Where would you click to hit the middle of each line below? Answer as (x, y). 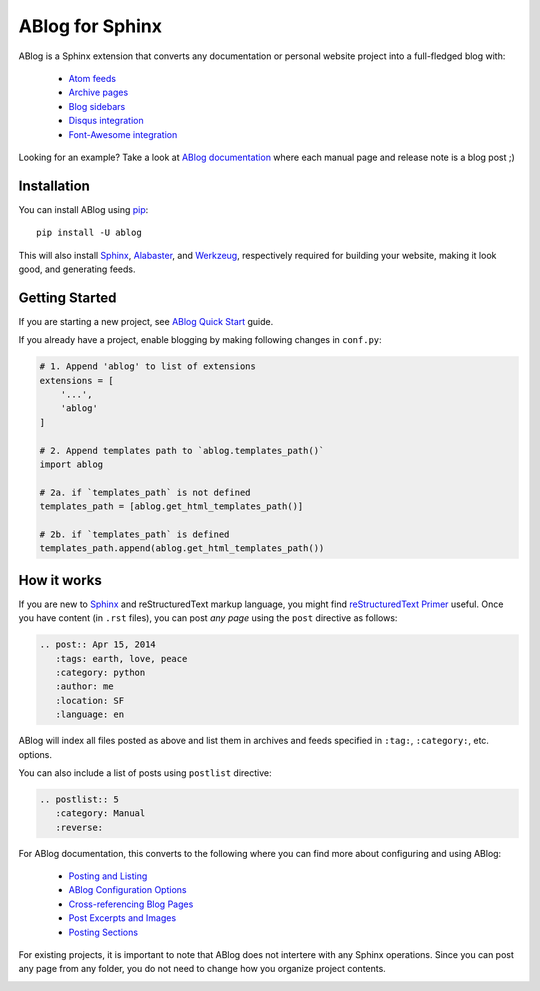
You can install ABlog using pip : (83, 209)
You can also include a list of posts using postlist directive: (145, 772)
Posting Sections (103, 932)
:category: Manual (100, 813)
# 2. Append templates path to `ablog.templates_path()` (182, 450)
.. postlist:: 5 (79, 799)
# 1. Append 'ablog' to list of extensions (148, 366)
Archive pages (98, 92)
